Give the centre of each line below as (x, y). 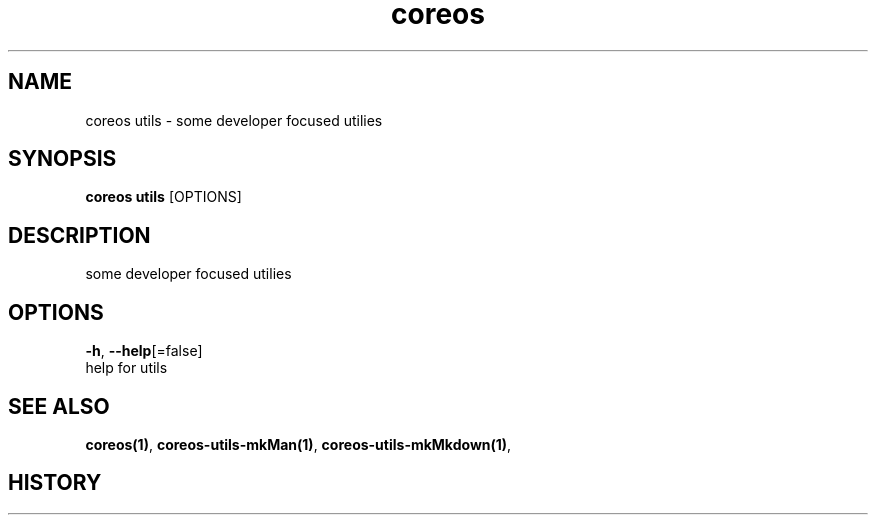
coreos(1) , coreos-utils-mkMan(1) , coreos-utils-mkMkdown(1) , (298, 444)
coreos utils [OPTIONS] (163, 197)
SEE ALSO (59, 406)
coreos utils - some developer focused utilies (234, 120)
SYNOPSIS (62, 159)
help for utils (126, 368)
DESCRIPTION (79, 235)
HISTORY (55, 483)
